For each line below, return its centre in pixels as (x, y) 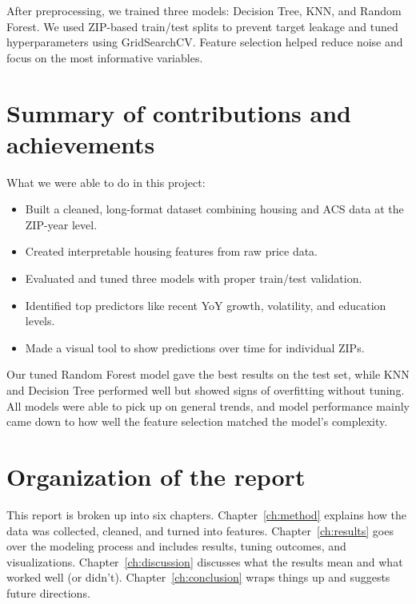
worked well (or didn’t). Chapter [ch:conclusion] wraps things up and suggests (198, 577)
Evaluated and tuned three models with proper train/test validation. (194, 278)
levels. (40, 321)
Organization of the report (156, 476)
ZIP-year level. (61, 224)
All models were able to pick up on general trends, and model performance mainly (208, 405)
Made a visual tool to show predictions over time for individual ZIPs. (195, 347)
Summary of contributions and (179, 112)
